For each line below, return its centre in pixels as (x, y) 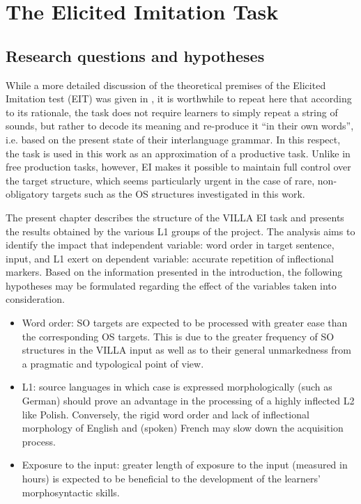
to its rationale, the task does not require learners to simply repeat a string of (172, 112)
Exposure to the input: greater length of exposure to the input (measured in (185, 465)
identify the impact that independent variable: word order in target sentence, (170, 245)
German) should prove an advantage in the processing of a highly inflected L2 (188, 401)
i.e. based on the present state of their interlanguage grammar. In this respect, (173, 139)
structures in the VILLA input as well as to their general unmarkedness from (186, 350)
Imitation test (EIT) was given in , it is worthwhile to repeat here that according (179, 99)
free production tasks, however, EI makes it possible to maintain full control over (178, 167)
